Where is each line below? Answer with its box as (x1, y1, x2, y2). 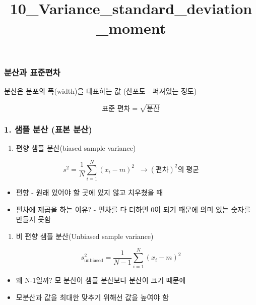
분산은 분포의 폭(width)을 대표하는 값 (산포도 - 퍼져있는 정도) (4, 85, 197, 96)
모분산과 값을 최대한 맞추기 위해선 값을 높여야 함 (16, 292, 169, 302)
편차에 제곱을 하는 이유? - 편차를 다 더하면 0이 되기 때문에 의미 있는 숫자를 (16, 204, 251, 214)
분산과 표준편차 (4, 66, 60, 78)
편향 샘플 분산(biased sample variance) (16, 143, 136, 153)
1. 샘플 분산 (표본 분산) (4, 123, 92, 135)
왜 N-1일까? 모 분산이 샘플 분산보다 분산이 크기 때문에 (16, 275, 186, 285)
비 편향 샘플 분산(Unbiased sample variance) (16, 230, 154, 241)
